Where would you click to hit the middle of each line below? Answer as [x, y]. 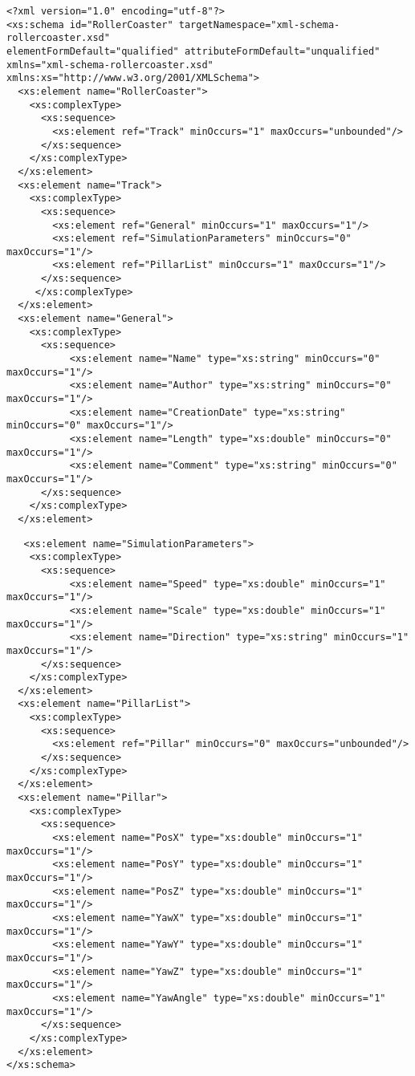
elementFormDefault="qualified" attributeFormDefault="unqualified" [193, 51]
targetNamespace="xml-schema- [259, 24]
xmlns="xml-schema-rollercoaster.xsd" [110, 65]
